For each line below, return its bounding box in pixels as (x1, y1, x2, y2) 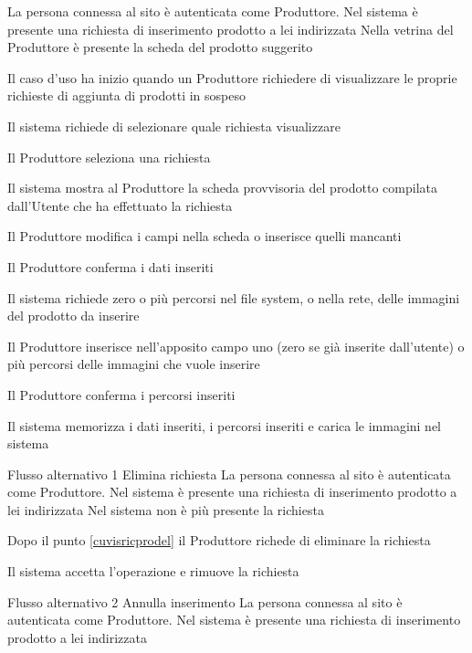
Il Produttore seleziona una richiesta (7, 147, 211, 166)
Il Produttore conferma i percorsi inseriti (7, 384, 236, 404)
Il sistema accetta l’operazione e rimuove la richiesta (7, 562, 299, 581)
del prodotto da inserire (7, 306, 140, 325)
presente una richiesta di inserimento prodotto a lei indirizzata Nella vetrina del (7, 19, 454, 38)
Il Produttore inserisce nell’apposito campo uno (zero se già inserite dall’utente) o (7, 336, 465, 355)
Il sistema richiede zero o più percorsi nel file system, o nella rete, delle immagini (7, 288, 460, 307)
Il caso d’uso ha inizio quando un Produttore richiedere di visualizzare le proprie (7, 68, 457, 87)
